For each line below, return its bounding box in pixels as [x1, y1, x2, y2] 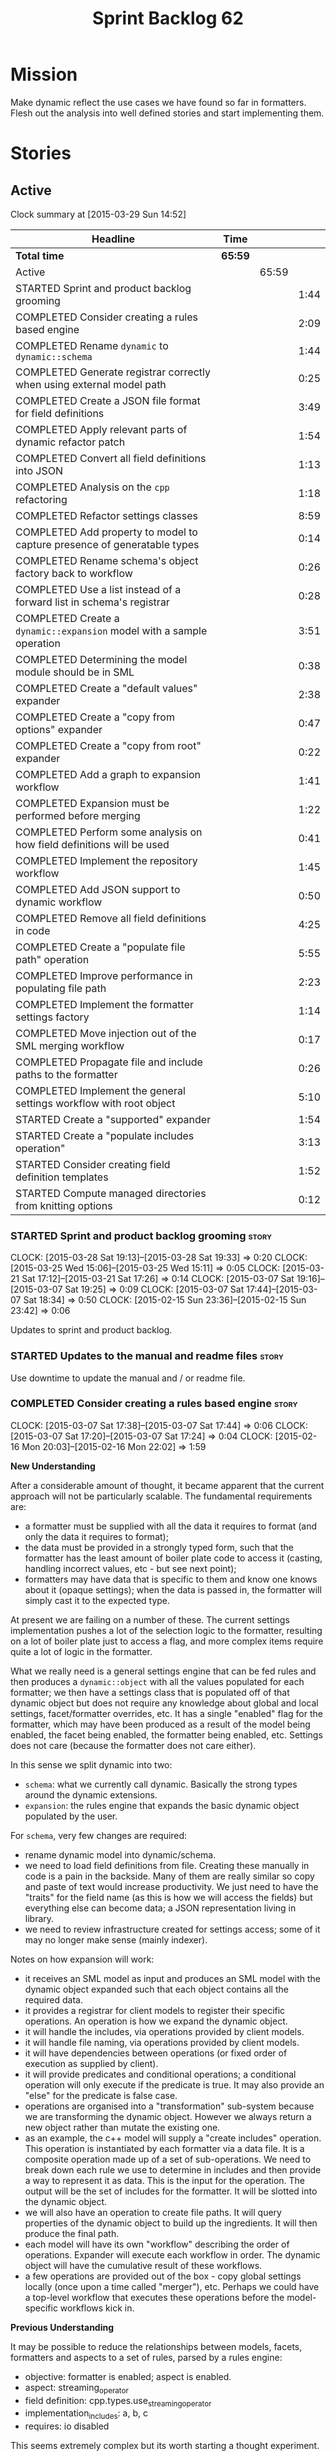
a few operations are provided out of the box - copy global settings [24, 2270, 302, 2282]
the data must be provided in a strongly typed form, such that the [24, 1541, 294, 1553]
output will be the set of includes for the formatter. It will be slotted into [24, 2185, 318, 2197]
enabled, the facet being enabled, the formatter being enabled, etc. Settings [10, 1728, 323, 1741]
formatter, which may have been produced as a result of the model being [10, 1718, 311, 1730]
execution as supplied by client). [24, 2057, 159, 2069]
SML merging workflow [15, 1038, 125, 1052]
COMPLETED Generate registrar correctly [15, 365, 211, 379]
